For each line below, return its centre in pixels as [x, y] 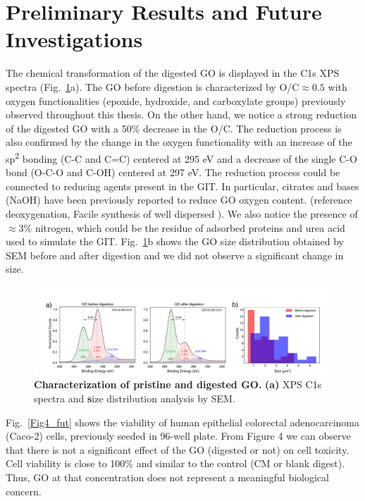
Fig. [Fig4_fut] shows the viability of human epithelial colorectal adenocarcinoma [182, 422]
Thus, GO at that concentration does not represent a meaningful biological [167, 477]
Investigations [74, 39]
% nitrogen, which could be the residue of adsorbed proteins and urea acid [184, 227]
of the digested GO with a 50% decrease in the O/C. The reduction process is [174, 128]
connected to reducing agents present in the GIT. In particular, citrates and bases [182, 186]
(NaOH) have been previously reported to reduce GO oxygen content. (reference [179, 200]
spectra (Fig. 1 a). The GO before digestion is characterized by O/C [153, 86]
